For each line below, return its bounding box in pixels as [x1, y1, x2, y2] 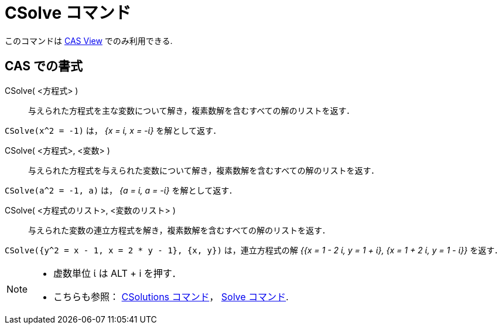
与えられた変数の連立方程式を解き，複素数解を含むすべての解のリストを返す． [28, 225, 330, 235]
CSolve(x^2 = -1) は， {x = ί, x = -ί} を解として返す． [5, 125, 221, 135]
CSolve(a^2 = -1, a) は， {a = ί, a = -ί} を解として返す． [5, 185, 237, 195]
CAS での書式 [5, 59, 83, 74]
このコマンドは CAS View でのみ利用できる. [5, 35, 173, 46]
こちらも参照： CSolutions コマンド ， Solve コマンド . [53, 290, 289, 303]
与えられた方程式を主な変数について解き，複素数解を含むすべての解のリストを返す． [28, 105, 355, 116]
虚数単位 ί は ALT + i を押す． [53, 267, 182, 279]
